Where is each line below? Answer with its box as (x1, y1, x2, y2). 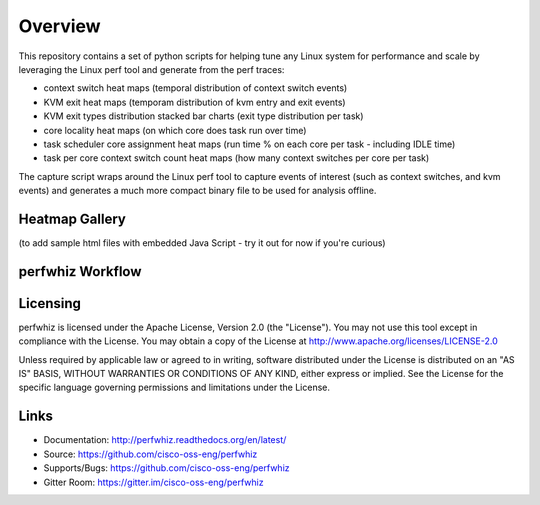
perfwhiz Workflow (18, 263, 142, 280)
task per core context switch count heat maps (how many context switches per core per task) (43, 152, 430, 164)
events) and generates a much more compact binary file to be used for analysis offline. (18, 185, 377, 197)
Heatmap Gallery (18, 210, 127, 227)
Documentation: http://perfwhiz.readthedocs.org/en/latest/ (43, 434, 287, 446)
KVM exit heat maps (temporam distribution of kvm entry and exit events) (43, 96, 346, 108)
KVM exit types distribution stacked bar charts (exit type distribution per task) (43, 110, 364, 122)
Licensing (18, 295, 82, 312)
